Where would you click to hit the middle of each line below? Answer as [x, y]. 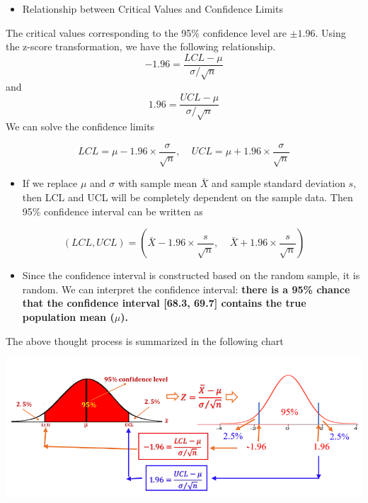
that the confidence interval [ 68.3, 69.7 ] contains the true [164, 303]
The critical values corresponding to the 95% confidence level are [146, 32]
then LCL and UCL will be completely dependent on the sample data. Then [188, 197]
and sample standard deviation [278, 183]
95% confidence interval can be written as [113, 211]
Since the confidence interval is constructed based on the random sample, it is [191, 275]
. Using [330, 32]
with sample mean [157, 183]
